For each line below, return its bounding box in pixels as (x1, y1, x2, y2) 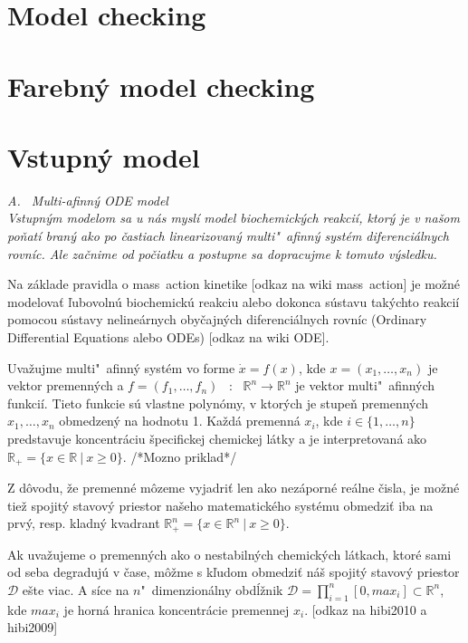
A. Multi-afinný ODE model (7, 190, 168, 209)
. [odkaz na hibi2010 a (304, 600, 427, 619)
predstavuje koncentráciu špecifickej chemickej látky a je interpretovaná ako (7, 429, 427, 447)
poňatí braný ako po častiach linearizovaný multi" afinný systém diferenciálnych (7, 226, 449, 245)
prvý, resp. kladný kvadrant (7, 513, 160, 533)
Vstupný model (7, 138, 200, 175)
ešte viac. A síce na (22, 580, 129, 599)
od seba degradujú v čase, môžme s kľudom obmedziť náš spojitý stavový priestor (7, 562, 460, 581)
